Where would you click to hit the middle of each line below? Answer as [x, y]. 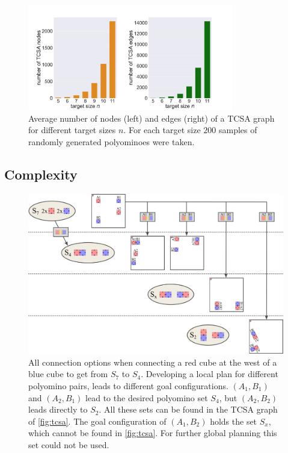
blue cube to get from [68, 374]
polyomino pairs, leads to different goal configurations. [128, 385]
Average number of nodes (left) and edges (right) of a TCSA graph [152, 118]
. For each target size [162, 130]
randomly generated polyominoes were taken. [112, 142]
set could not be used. [69, 444]
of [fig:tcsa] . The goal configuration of [97, 421]
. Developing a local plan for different [210, 374]
